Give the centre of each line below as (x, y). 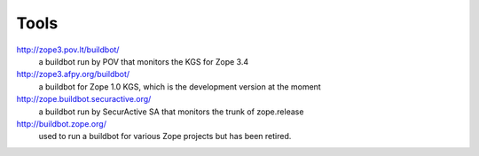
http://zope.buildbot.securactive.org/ (84, 99)
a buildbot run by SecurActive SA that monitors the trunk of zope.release (171, 112)
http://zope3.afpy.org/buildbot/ (73, 74)
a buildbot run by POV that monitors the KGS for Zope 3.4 (144, 61)
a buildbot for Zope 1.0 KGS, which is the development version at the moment (180, 86)
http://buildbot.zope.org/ (61, 123)
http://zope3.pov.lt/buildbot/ (68, 50)
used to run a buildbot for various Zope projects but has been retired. (165, 136)
